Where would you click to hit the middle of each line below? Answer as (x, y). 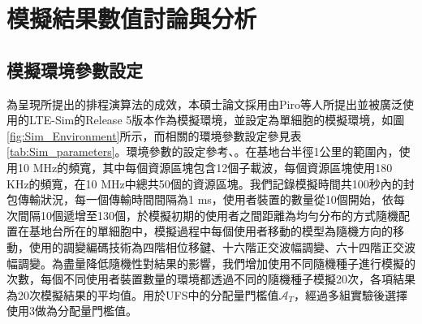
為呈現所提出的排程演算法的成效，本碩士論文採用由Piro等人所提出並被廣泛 (205, 104)
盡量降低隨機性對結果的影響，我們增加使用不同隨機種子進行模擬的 (239, 263)
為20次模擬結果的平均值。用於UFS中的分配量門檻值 (143, 294)
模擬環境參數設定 (75, 69)
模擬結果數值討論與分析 (132, 18)
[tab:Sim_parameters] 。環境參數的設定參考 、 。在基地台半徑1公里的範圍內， (203, 151)
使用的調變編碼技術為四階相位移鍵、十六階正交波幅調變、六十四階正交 (216, 246)
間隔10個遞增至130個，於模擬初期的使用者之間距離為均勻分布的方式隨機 (208, 215)
